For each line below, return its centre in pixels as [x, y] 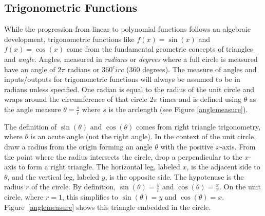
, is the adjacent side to [223, 167]
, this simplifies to [90, 197]
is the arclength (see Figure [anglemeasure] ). [178, 109]
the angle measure [33, 109]
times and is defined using [201, 99]
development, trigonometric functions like [69, 39]
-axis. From [238, 146]
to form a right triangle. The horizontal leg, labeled [99, 167]
